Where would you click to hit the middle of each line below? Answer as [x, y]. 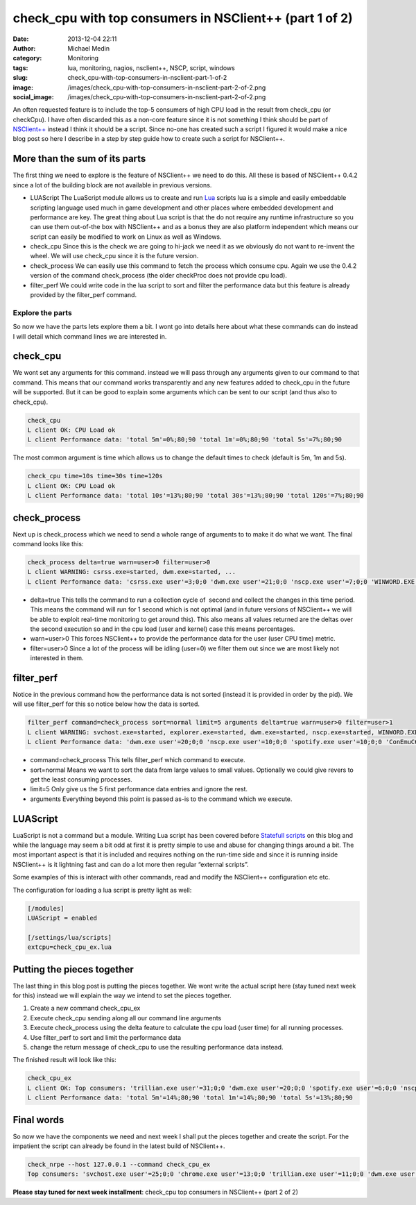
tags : [20, 68]
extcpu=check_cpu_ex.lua [70, 947]
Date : [21, 39]
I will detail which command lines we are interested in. [90, 336]
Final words [38, 1120]
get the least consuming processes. [81, 779]
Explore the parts [42, 312]
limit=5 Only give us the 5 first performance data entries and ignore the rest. [139, 789]
